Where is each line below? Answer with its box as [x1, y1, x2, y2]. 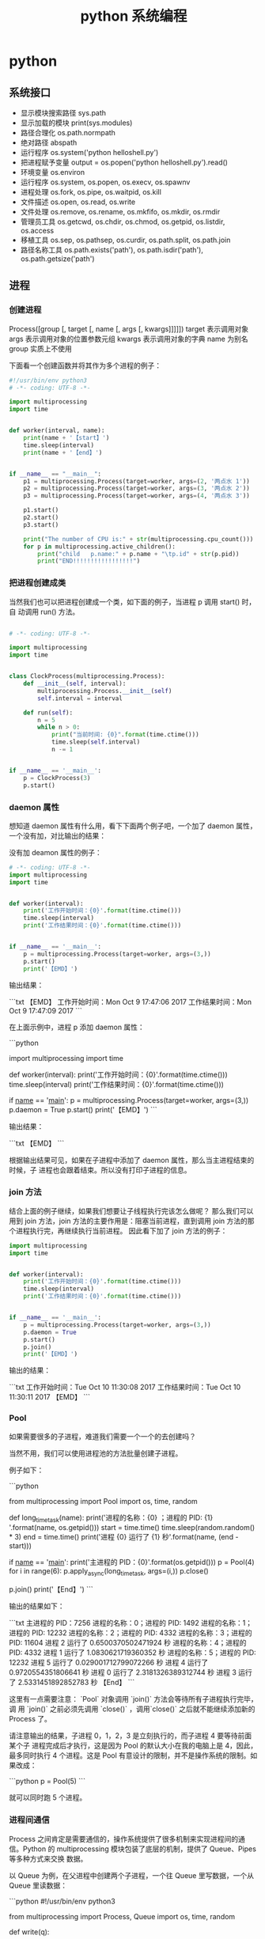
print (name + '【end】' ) [23, 449, 103, 456]
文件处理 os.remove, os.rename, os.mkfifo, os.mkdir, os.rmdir [20, 207, 221, 216]
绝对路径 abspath [20, 138, 78, 147]
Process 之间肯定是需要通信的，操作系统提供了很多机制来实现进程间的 [9, 1834, 239, 1843]
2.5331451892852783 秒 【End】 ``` [17, 1678, 135, 1687]
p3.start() [23, 521, 59, 528]
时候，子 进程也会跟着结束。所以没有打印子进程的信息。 [9, 1165, 191, 1175]
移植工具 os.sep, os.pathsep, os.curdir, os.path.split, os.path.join [20, 235, 231, 244]
